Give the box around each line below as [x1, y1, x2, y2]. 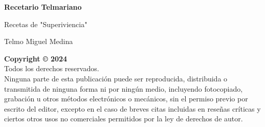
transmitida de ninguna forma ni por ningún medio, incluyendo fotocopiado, [4, 83, 243, 94]
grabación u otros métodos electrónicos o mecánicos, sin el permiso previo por [4, 93, 248, 104]
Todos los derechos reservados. [4, 63, 99, 74]
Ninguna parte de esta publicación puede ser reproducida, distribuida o [4, 73, 228, 83]
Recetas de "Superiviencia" [4, 18, 87, 29]
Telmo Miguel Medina [4, 36, 73, 47]
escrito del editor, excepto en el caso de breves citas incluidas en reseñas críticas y [4, 103, 261, 114]
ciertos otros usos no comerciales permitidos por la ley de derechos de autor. [4, 113, 243, 124]
